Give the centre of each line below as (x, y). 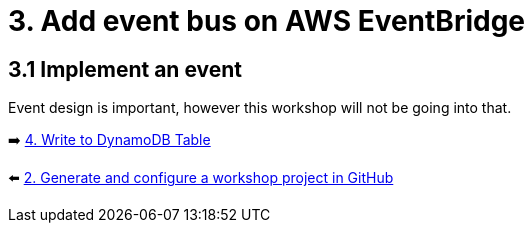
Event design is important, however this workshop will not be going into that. (260, 108)
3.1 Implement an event (125, 69)
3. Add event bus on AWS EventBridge (267, 21)
